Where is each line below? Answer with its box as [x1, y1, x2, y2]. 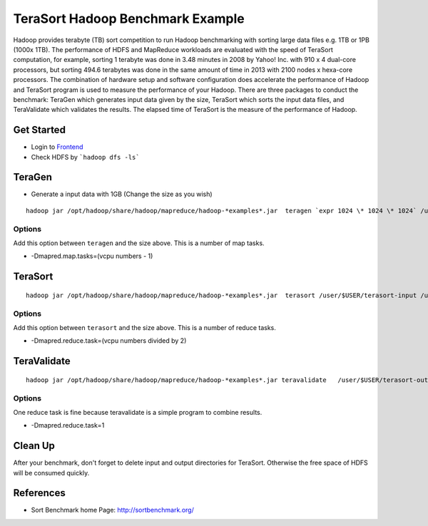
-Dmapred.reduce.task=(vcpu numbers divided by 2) [31, 336, 187, 345]
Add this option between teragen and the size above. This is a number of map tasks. [13, 239, 265, 247]
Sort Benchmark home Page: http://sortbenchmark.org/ [31, 506, 194, 515]
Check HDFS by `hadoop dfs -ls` [31, 153, 140, 161]
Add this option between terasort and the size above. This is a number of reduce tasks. [13, 323, 276, 331]
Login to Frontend [31, 143, 83, 151]
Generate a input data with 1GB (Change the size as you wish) [31, 190, 213, 199]
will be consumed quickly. [13, 468, 90, 477]
